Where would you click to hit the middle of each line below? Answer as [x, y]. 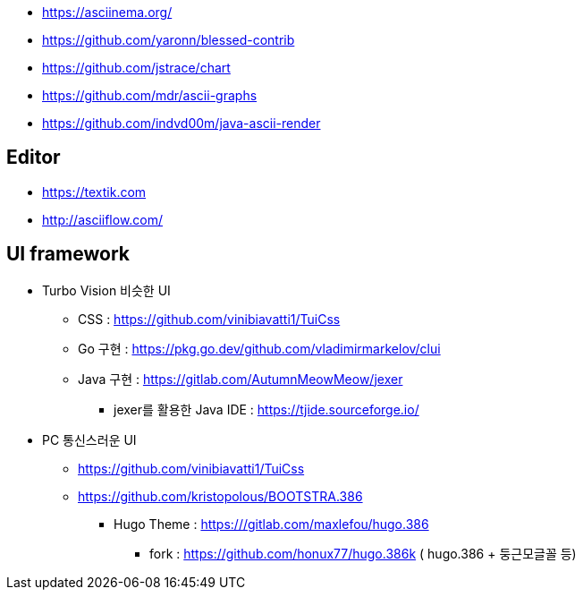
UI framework [68, 254]
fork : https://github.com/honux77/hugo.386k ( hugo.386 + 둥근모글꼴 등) [363, 553]
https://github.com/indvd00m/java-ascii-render [182, 123]
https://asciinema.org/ [107, 12]
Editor [34, 158]
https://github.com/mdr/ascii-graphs [150, 95]
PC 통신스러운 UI [89, 439]
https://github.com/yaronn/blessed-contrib [169, 40]
